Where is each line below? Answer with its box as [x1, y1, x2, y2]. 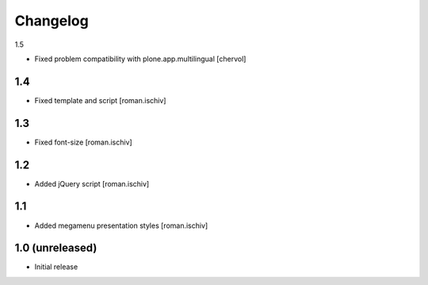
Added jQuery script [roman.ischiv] [34, 179, 150, 188]
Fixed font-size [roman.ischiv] [34, 137, 132, 147]
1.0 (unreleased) [14, 241, 97, 255]
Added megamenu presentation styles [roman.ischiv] [34, 221, 208, 230]
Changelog [14, 12, 89, 29]
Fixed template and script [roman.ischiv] [34, 95, 166, 105]
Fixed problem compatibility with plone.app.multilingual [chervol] [34, 54, 246, 64]
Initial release [34, 262, 78, 272]
